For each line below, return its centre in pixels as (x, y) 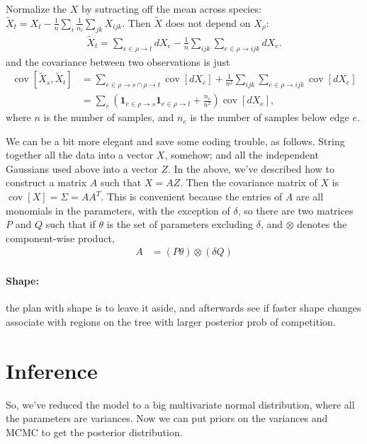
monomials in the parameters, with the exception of (118, 210)
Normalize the (36, 8)
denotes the (322, 224)
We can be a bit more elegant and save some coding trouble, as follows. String (175, 141)
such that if (70, 224)
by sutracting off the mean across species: (171, 8)
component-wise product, (60, 238)
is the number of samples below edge (270, 117)
